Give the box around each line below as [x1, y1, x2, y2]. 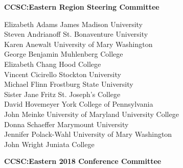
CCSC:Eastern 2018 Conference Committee [4, 156, 162, 166]
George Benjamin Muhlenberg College [4, 49, 123, 59]
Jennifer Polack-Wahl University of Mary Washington [4, 129, 172, 139]
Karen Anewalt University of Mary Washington [4, 38, 153, 49]
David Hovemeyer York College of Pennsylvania [4, 99, 153, 109]
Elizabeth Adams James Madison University [4, 18, 143, 29]
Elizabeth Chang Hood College [4, 58, 101, 69]
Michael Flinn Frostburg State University [4, 79, 133, 89]
